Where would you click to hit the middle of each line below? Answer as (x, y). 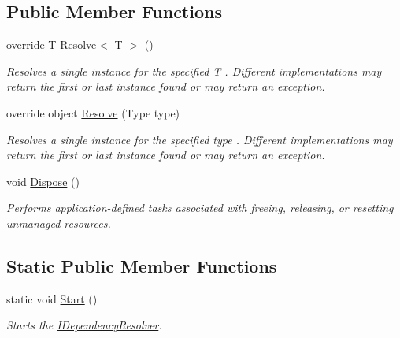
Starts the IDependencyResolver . (84, 325)
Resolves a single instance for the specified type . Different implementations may (200, 139)
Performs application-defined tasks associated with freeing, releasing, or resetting (200, 208)
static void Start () (52, 298)
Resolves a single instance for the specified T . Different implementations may (194, 71)
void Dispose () (43, 181)
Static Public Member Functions (142, 265)
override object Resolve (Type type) (93, 112)
